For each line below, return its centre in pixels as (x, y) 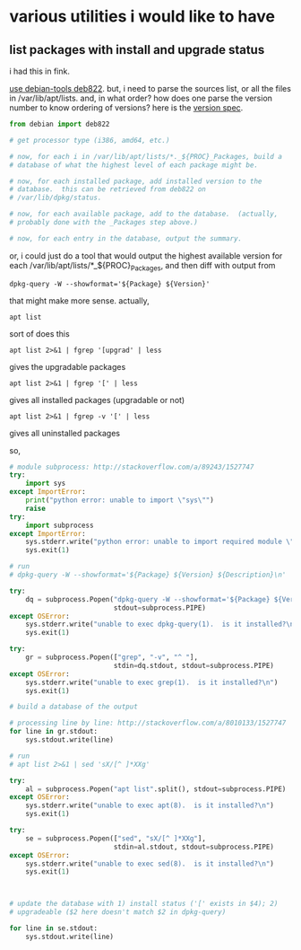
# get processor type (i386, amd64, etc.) (90, 140)
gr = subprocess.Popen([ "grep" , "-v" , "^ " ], (112, 657)
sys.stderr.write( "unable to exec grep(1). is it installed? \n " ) (152, 682)
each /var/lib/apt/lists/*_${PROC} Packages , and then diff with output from (142, 266)
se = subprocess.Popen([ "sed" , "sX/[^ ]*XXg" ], (116, 838)
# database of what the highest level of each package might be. (133, 165)
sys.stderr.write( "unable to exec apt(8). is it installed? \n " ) (150, 805)
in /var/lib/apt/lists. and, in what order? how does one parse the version (141, 98)
